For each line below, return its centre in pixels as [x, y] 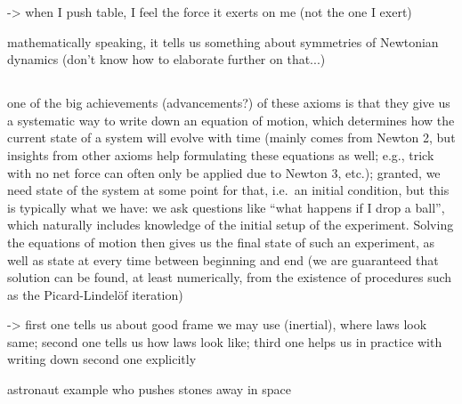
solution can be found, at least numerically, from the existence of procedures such [230, 277]
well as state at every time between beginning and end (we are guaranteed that [223, 259]
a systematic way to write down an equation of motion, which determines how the [231, 120]
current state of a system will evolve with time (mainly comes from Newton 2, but [231, 137]
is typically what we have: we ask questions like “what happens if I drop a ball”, [226, 207]
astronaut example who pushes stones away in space [149, 389]
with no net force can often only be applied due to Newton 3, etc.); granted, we [224, 172]
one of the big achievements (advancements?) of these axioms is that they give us [229, 103]
